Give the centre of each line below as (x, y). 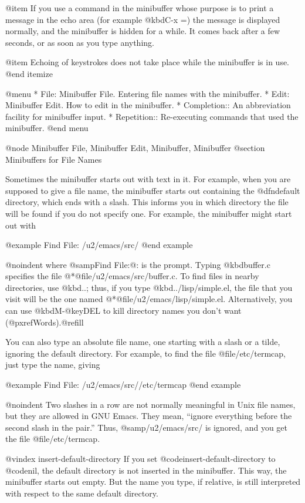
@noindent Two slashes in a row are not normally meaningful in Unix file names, (150, 404)
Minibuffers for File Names (54, 159)
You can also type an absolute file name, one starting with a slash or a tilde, (143, 342)
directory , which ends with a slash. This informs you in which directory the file (147, 202)
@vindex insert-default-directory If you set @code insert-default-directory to (140, 458)
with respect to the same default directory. (82, 493)
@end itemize (29, 73)
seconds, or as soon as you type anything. (80, 42)
